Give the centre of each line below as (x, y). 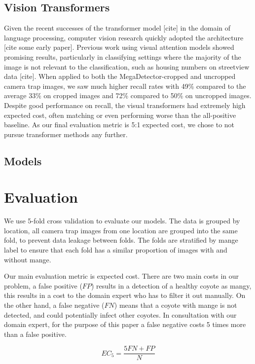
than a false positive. (35, 334)
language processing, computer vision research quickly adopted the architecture (124, 37)
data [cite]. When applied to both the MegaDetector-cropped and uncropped (120, 76)
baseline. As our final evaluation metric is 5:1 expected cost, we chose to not (119, 125)
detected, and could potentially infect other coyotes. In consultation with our (120, 314)
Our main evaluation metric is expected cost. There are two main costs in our (122, 276)
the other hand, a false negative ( (54, 305)
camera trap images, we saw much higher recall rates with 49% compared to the (125, 86)
